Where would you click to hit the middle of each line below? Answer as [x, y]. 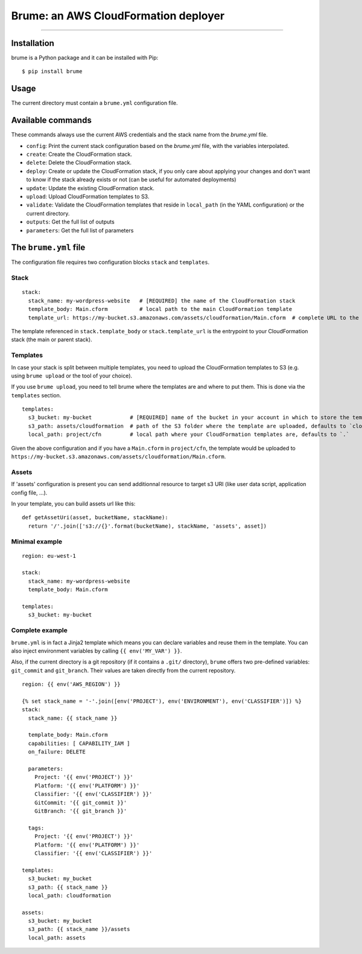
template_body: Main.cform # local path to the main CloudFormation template [160, 309]
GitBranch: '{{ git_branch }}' [81, 811]
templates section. [36, 395]
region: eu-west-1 [49, 556]
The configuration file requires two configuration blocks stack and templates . [110, 262]
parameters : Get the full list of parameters [80, 230]
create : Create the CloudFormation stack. [79, 155]
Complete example [39, 630]
